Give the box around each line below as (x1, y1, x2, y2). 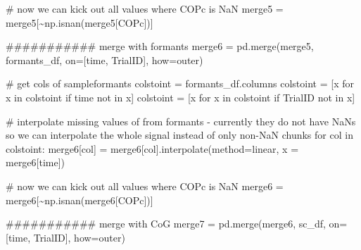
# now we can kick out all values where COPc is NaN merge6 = (6, 178, 284, 193)
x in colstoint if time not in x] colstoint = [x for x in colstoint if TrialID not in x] (6, 89, 355, 104)
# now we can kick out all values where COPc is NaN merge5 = (6, 1, 284, 15)
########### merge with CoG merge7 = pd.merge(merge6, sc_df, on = (6, 216, 348, 231)
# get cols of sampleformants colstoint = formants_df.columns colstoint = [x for (6, 76, 354, 91)
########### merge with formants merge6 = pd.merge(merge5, (6, 39, 314, 54)
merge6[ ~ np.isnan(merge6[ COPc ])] (6, 192, 153, 207)
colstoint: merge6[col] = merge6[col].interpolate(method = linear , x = (6, 141, 299, 156)
